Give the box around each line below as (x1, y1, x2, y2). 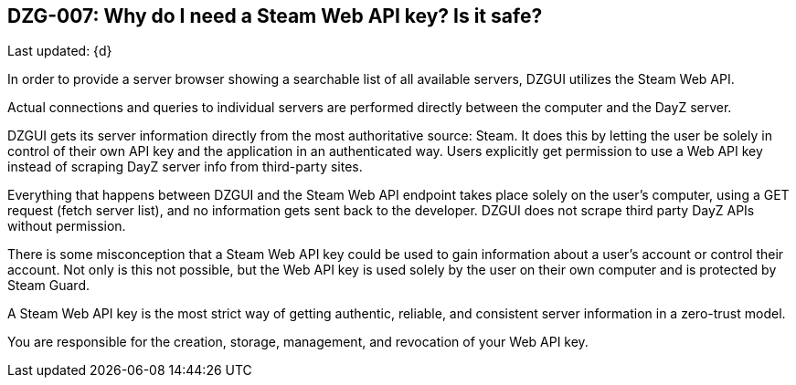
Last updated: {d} (7, 43, 112, 59)
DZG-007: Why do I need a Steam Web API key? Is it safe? (7, 5, 543, 27)
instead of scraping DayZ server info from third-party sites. (7, 159, 363, 175)
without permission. (7, 218, 126, 234)
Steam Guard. (7, 277, 90, 294)
